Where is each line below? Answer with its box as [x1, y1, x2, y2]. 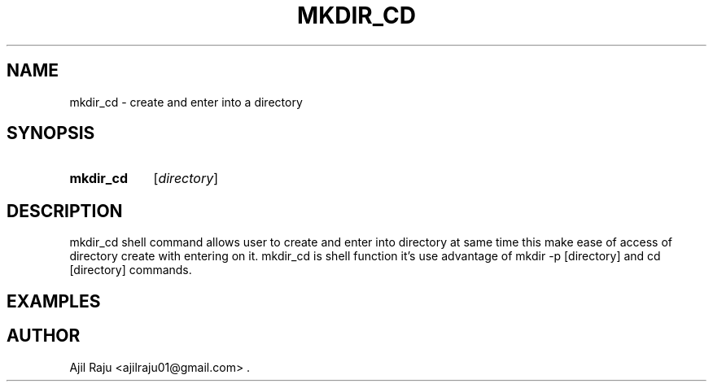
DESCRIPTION [7, 200, 123, 221]
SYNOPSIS [7, 123, 95, 144]
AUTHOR [7, 325, 81, 347]
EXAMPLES [7, 290, 101, 312]
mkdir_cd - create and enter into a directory [69, 94, 303, 109]
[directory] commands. [69, 263, 192, 277]
